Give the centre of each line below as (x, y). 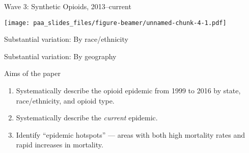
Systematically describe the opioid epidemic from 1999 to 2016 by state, (128, 91)
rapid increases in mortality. (60, 145)
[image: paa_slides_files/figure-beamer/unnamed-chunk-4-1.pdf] (115, 23)
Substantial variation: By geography (60, 56)
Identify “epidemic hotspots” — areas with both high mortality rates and (131, 134)
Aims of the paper (32, 73)
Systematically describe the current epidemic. (87, 118)
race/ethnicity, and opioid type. (65, 100)
